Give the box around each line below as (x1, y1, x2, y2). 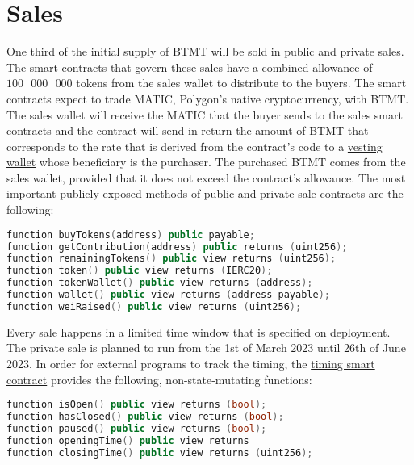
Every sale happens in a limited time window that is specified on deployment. (6, 323, 391, 340)
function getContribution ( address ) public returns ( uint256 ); (6, 241, 348, 253)
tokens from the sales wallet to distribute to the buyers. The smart (76, 74, 407, 91)
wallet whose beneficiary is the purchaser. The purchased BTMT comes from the (6, 153, 406, 170)
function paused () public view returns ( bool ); (6, 422, 267, 434)
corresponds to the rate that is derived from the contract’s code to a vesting (6, 137, 383, 154)
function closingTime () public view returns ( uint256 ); (6, 446, 313, 459)
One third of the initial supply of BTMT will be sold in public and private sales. (6, 43, 404, 60)
